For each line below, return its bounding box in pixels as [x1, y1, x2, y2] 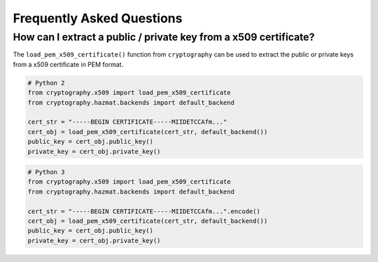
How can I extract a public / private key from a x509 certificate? [13, 31, 315, 43]
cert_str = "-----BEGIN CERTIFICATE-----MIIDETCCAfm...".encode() [27, 207, 260, 215]
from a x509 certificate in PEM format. [13, 60, 124, 68]
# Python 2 [27, 79, 65, 87]
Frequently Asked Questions [13, 10, 183, 26]
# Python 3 [27, 168, 65, 176]
